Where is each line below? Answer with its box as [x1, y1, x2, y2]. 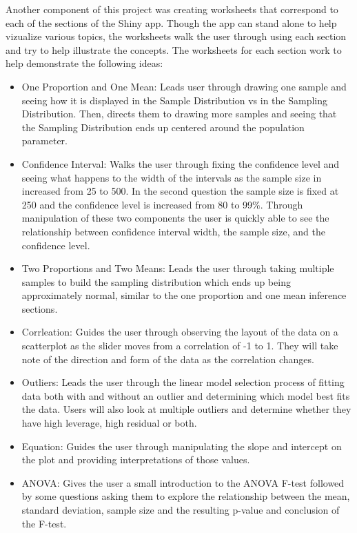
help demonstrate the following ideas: [6, 56, 163, 70]
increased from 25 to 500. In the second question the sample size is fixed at [21, 184, 339, 198]
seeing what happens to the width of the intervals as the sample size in [21, 170, 322, 184]
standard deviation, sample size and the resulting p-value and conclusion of [21, 503, 340, 516]
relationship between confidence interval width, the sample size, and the [21, 224, 325, 238]
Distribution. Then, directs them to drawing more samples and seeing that [21, 106, 337, 121]
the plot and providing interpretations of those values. [21, 452, 250, 467]
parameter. [21, 133, 68, 148]
